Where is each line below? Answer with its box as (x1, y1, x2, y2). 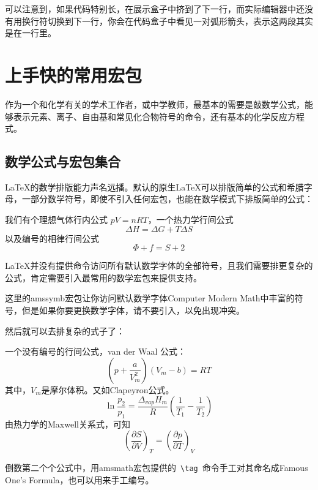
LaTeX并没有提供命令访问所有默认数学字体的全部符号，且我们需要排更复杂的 (5, 259, 313, 272)
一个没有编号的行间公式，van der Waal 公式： (5, 345, 186, 358)
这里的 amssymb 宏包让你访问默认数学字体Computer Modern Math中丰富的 (5, 292, 295, 304)
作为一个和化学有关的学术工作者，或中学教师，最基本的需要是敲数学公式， (5, 97, 305, 110)
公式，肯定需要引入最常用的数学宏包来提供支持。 (5, 271, 202, 284)
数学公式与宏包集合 (5, 152, 120, 171)
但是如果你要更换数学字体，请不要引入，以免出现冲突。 (21, 304, 245, 317)
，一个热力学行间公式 (147, 213, 234, 226)
